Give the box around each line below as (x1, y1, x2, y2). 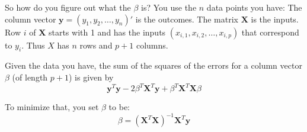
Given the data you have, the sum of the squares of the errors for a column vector (5, 59, 302, 72)
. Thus (21, 38, 45, 51)
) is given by (68, 70, 114, 83)
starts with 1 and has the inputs (48, 25, 166, 38)
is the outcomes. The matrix (135, 12, 238, 25)
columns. (136, 38, 168, 51)
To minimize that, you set (5, 101, 99, 113)
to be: (108, 101, 130, 113)
